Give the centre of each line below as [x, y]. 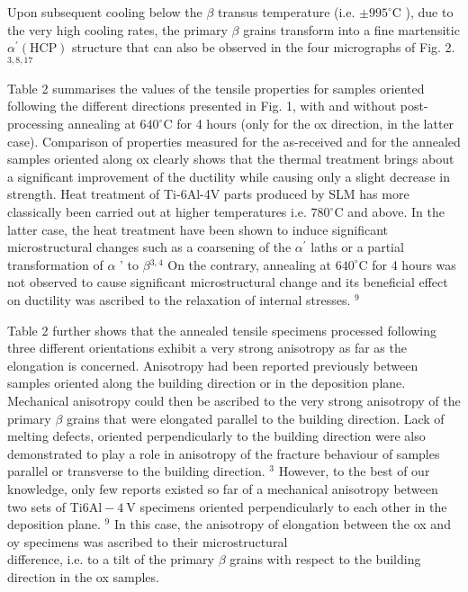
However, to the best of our [354, 471]
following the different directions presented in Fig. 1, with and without [202, 106]
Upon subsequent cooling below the [105, 12]
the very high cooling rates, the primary [117, 29]
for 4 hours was [414, 264]
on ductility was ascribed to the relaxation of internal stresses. [179, 299]
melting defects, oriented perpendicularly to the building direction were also [216, 436]
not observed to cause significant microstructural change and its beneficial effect [228, 282]
